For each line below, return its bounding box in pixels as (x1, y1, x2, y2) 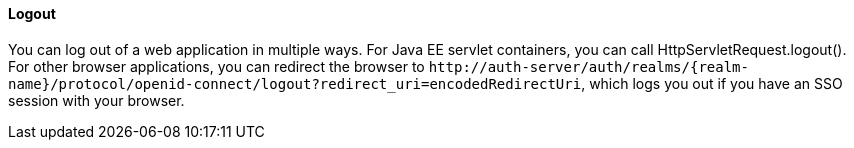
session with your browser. (8, 91, 185, 109)
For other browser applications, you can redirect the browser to (8, 57, 425, 75)
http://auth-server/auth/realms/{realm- (428, 58, 749, 75)
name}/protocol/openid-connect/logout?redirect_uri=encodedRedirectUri (8, 75, 582, 92)
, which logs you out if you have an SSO (581, 74, 843, 92)
